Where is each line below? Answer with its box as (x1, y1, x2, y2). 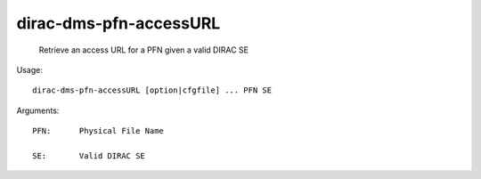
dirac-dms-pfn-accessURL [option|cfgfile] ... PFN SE (32, 85, 272, 95)
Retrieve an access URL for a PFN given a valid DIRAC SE (38, 45, 249, 55)
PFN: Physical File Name (32, 126, 165, 136)
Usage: (16, 64, 44, 75)
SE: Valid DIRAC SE (32, 151, 146, 160)
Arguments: (16, 105, 60, 116)
